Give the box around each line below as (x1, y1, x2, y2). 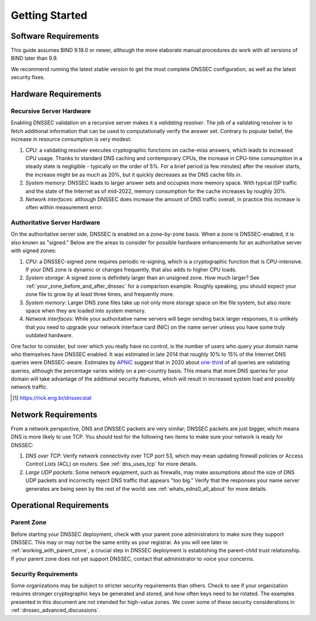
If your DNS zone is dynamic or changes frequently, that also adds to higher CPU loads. (25, 266, 237, 273)
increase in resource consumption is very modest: (11, 135, 132, 143)
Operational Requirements (11, 500, 109, 510)
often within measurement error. (25, 204, 104, 211)
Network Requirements (11, 409, 98, 419)
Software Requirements (11, 31, 99, 41)
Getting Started (11, 9, 88, 22)
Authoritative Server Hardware (11, 219, 101, 227)
